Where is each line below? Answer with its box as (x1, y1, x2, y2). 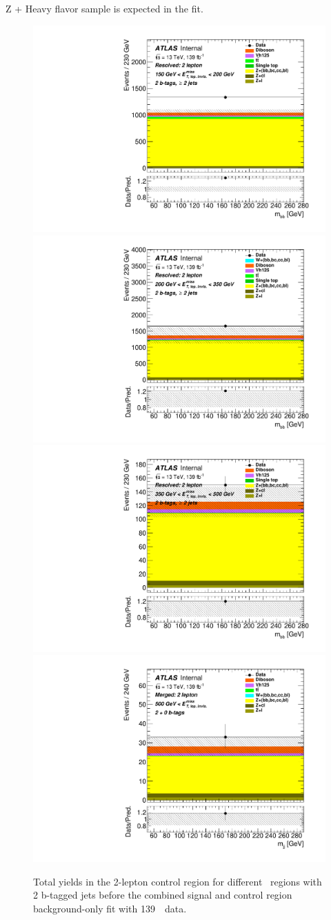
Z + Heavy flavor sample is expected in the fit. (6, 1, 203, 15)
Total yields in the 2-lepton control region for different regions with (33, 874, 322, 888)
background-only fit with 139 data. (33, 901, 187, 915)
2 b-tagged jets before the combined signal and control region (33, 888, 292, 902)
